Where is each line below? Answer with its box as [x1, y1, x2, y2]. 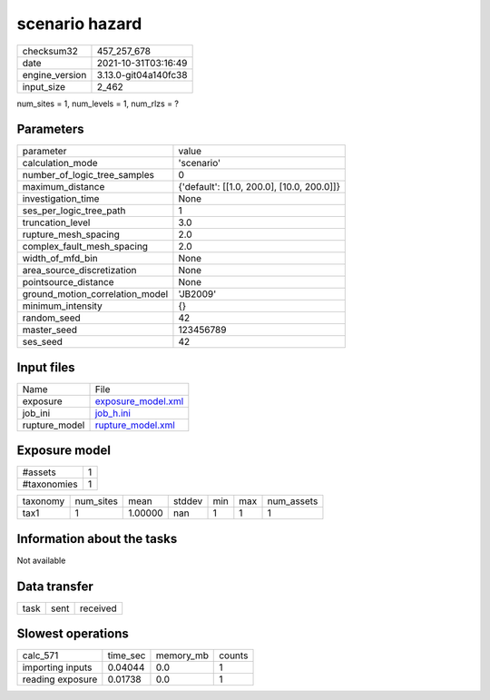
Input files [16, 360, 76, 375]
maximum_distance [22, 181, 105, 193]
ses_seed [22, 336, 64, 349]
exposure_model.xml [94, 395, 184, 408]
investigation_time [22, 192, 100, 205]
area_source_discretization [22, 264, 137, 277]
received [79, 602, 117, 615]
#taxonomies [22, 478, 78, 490]
